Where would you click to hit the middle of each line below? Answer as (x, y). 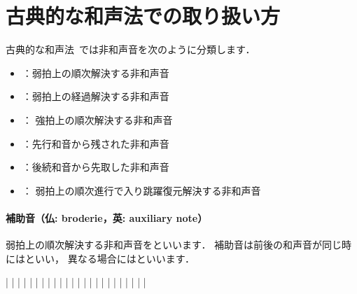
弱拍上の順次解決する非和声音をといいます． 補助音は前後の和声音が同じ (174, 245)
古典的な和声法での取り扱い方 (143, 16)
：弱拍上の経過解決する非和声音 (96, 96)
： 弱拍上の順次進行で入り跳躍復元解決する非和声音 (141, 190)
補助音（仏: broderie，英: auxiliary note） (107, 217)
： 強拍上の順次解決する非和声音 (97, 119)
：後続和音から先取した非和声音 (96, 167)
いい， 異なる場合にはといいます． (115, 258)
